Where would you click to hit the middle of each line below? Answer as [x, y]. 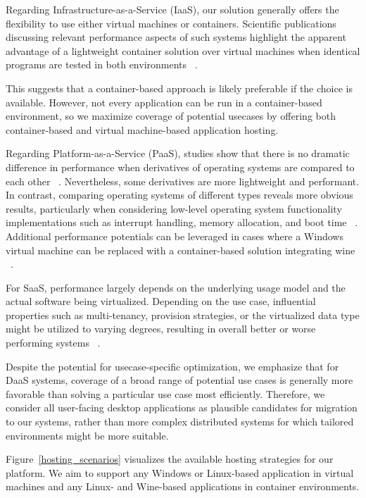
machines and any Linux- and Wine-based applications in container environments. [183, 486]
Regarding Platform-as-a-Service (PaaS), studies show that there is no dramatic [178, 153]
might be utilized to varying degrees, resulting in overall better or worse [161, 329]
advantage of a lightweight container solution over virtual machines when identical [183, 50]
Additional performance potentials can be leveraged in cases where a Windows [175, 236]
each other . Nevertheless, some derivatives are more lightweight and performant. [183, 181]
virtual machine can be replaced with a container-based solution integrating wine [181, 250]
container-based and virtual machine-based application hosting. [142, 129]
